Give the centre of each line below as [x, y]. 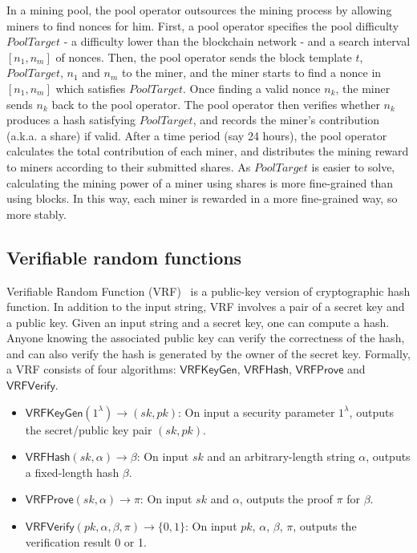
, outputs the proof [286, 499]
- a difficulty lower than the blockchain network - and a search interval [237, 41]
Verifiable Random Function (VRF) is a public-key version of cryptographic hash [208, 291]
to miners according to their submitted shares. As [129, 166]
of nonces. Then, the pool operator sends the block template [204, 57]
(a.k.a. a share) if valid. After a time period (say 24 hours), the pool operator [197, 135]
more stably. [36, 214]
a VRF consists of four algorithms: [91, 369]
